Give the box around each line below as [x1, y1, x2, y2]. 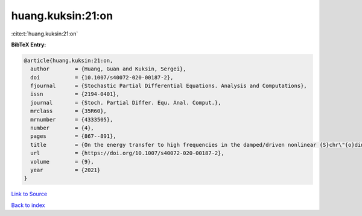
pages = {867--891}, [30, 133, 117, 140]
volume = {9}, [30, 158, 95, 165]
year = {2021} [30, 167, 101, 173]
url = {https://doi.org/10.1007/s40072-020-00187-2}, [30, 150, 224, 156]
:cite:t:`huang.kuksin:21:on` [11, 30, 78, 37]
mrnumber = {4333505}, [30, 116, 113, 123]
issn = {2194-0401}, [30, 91, 120, 97]
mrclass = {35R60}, [30, 108, 107, 114]
